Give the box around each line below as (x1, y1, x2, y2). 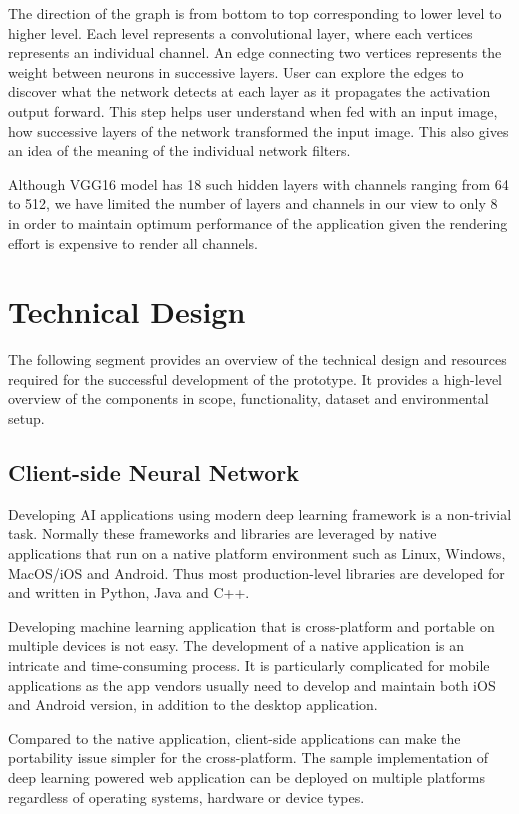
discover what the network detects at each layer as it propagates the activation (8, 81, 491, 102)
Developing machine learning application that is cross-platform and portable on (8, 615, 495, 636)
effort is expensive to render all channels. (8, 232, 258, 253)
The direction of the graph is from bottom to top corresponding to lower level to (8, 3, 502, 23)
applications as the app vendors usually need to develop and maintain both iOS (8, 674, 496, 695)
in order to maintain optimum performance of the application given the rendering (8, 212, 508, 233)
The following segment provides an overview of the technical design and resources (8, 349, 507, 370)
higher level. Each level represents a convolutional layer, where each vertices (8, 22, 473, 43)
